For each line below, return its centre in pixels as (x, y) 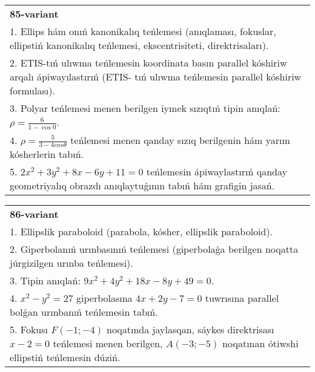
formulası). (32, 90)
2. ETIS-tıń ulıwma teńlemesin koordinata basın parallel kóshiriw (148, 63)
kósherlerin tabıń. (47, 154)
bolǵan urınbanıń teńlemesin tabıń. (84, 312)
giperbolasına (104, 298)
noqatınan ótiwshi (260, 344)
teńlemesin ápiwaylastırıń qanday (217, 172)
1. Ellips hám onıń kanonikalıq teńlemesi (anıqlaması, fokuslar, (143, 31)
